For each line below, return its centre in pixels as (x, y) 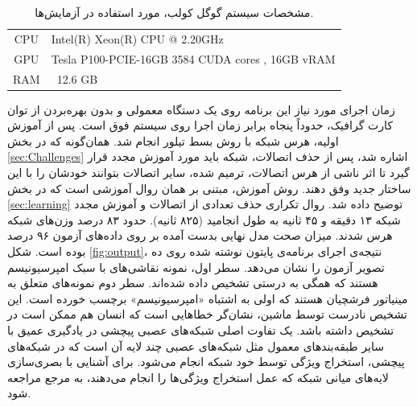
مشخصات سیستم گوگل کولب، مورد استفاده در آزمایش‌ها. (174, 12)
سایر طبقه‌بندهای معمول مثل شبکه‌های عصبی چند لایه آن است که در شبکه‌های (196, 345)
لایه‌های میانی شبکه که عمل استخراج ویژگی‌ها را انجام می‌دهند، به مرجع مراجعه (198, 377)
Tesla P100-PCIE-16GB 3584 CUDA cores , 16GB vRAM (193, 58)
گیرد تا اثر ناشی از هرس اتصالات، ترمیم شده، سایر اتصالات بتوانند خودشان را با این (208, 172)
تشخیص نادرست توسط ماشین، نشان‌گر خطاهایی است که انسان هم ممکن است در (207, 314)
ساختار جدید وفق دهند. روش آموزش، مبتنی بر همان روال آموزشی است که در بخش (209, 188)
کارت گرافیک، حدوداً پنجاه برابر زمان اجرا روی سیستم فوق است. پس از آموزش (200, 125)
